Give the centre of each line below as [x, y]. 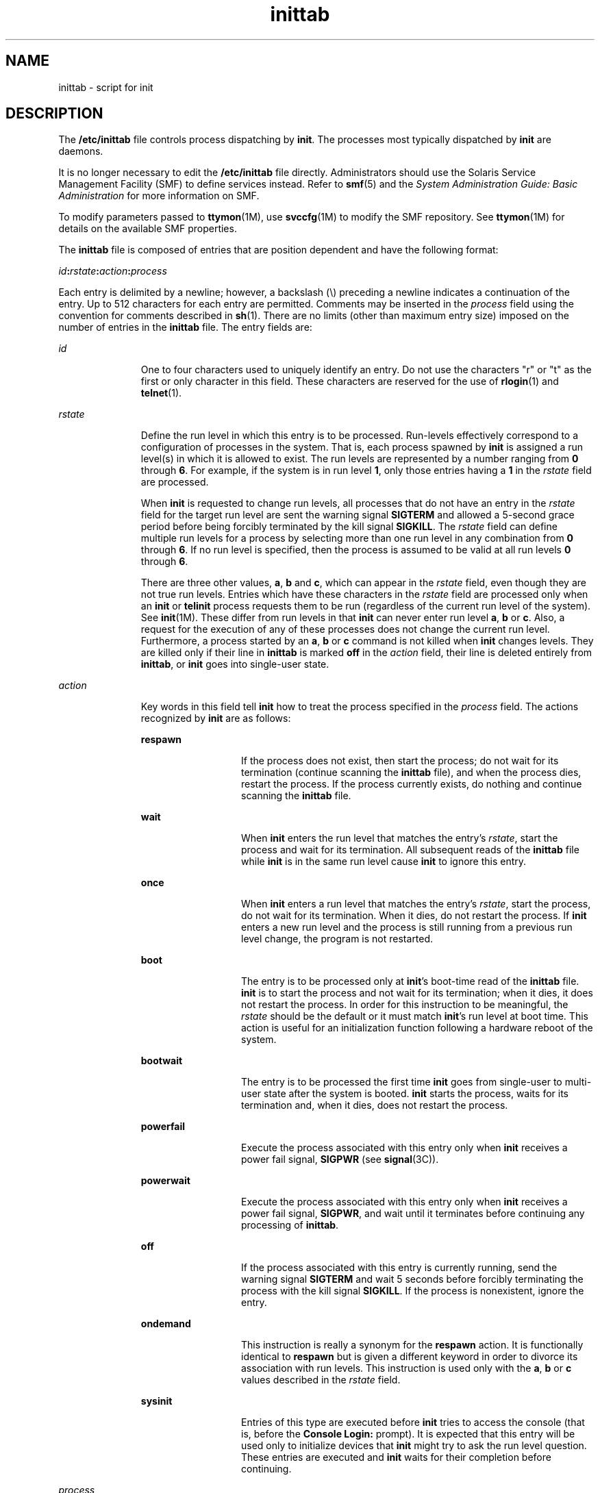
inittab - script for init [106, 87]
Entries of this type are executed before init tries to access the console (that [413, 1422]
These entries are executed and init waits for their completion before [396, 1457]
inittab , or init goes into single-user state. [235, 664]
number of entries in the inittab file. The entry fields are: [185, 327]
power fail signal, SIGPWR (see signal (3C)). [340, 1159]
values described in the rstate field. [321, 1380]
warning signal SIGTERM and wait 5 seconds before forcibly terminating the [412, 1279]
